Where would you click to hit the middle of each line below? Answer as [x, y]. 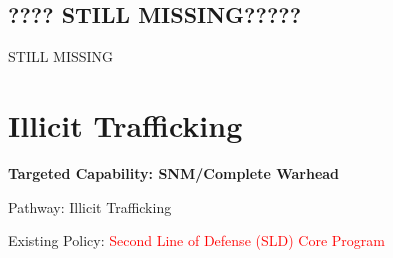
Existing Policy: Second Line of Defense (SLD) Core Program [196, 240]
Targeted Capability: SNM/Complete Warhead [174, 172]
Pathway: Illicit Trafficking [90, 206]
